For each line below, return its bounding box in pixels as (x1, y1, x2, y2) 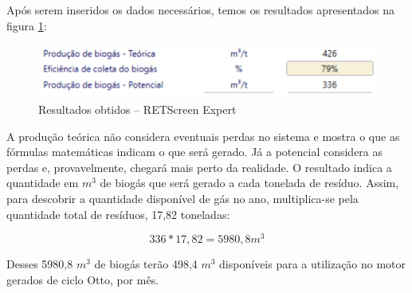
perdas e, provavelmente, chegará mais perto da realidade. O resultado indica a (6, 158, 392, 175)
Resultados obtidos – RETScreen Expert (38, 100, 237, 117)
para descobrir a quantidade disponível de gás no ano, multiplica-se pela (6, 189, 359, 206)
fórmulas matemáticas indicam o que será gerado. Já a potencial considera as (6, 143, 383, 160)
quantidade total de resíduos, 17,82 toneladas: (6, 205, 230, 222)
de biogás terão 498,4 (94, 256, 198, 272)
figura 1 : (6, 17, 47, 33)
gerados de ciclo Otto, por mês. (6, 271, 159, 287)
